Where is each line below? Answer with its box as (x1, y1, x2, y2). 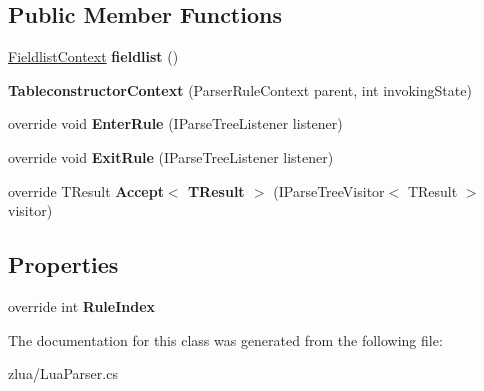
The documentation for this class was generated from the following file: (8, 329, 443, 350)
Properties (8, 249, 119, 280)
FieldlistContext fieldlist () (8, 46, 179, 67)
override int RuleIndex (8, 295, 156, 316)
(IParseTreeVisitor (273, 180, 385, 201)
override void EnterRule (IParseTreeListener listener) (8, 113, 343, 134)
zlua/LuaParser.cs (8, 363, 118, 384)
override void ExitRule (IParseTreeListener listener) (8, 146, 334, 167)
